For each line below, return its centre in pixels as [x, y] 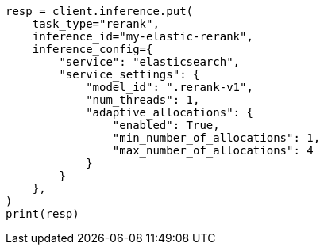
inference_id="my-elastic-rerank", [143, 36]
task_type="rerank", [96, 24]
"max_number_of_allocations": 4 [213, 150]
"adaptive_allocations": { [170, 112]
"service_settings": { [129, 74]
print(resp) [42, 214]
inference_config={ [93, 49]
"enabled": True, [166, 125]
